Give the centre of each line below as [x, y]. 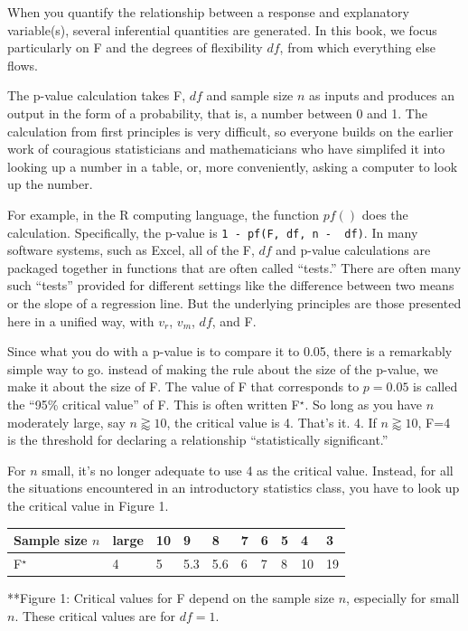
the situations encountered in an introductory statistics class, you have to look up [234, 488]
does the [385, 214]
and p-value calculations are [353, 250]
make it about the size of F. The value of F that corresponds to [183, 386]
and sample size [250, 95]
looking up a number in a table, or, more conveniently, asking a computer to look [233, 166]
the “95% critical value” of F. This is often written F [154, 404]
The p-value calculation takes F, [97, 95]
